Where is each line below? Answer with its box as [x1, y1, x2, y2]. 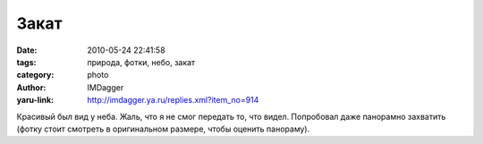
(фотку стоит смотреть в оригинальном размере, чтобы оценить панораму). [16, 123, 310, 134]
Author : [16, 81, 47, 93]
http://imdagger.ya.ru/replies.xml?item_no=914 [87, 95, 259, 106]
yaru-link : [16, 95, 54, 106]
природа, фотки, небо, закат [87, 56, 196, 67]
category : [16, 70, 55, 80]
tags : [16, 56, 37, 67]
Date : [16, 45, 38, 55]
